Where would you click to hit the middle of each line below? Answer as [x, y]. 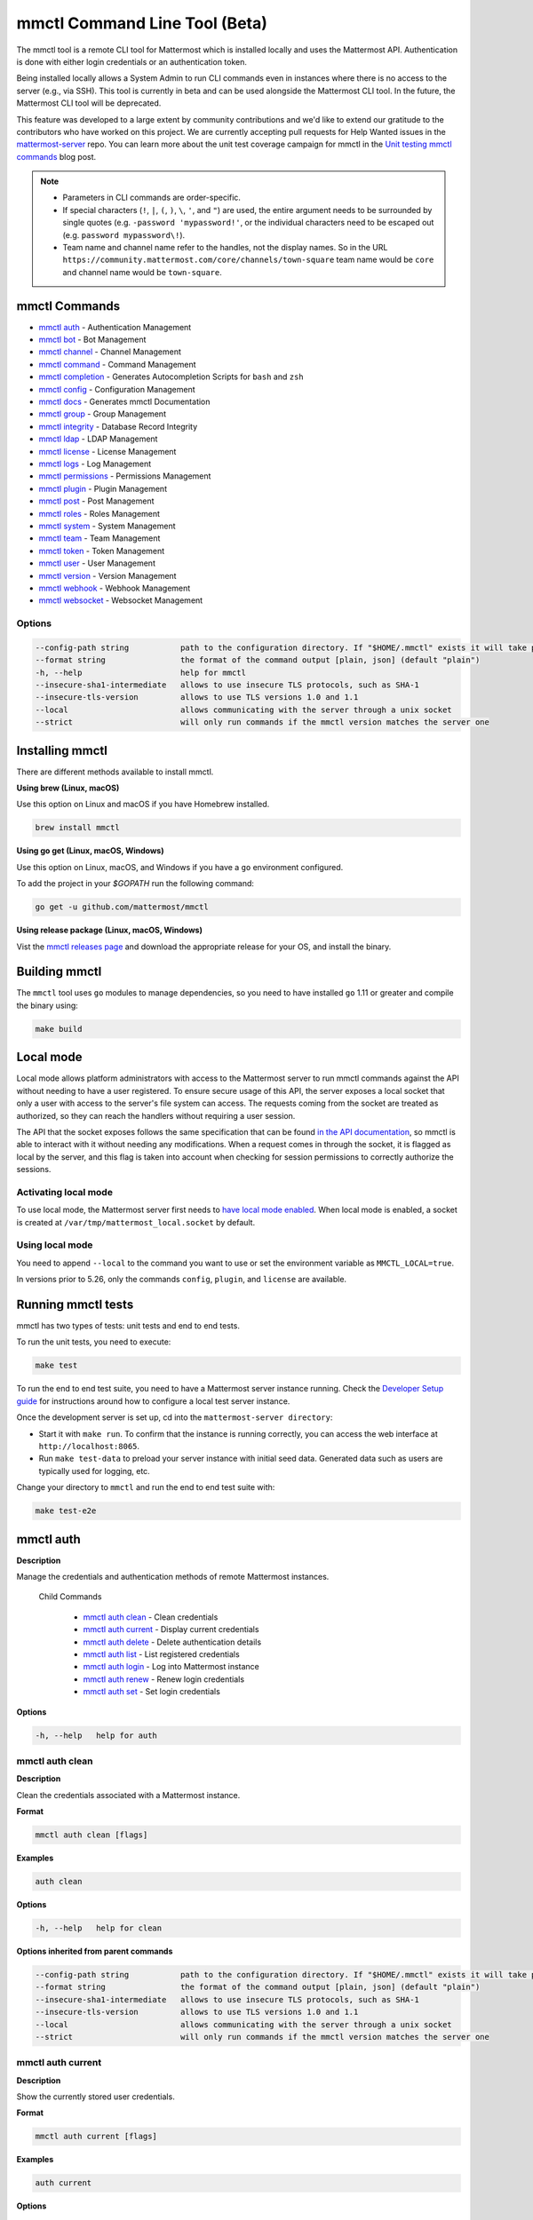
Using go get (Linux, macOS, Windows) [90, 851]
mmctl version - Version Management [107, 575]
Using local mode [55, 1245]
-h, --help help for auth [96, 1735]
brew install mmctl [77, 828]
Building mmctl [59, 972]
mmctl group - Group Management [102, 414]
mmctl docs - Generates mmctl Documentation [124, 402]
